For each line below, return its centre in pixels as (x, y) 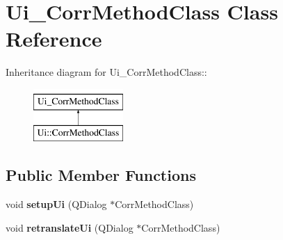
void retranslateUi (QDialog (70, 227)
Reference (54, 39)
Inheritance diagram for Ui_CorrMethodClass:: (106, 72)
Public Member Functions (101, 175)
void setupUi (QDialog (56, 204)
